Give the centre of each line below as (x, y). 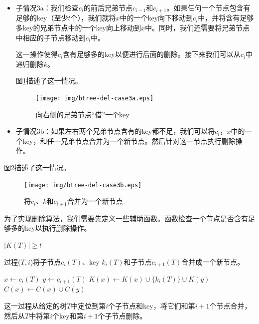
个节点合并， (230, 306)
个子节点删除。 (122, 315)
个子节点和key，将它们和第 (152, 306)
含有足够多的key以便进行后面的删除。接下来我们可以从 (152, 54)
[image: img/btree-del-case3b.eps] (83, 185)
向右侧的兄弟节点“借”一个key (82, 114)
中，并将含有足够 (226, 18)
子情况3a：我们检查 (47, 7)
